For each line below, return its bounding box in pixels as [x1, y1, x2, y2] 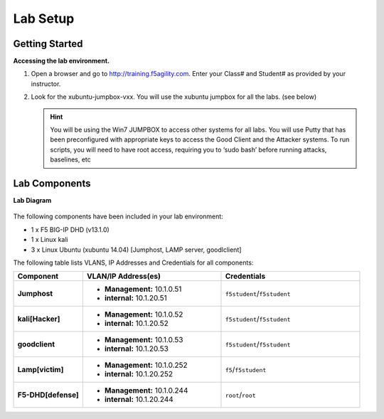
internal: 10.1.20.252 [104, 369, 174, 379]
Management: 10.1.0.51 [104, 285, 182, 295]
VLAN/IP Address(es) [86, 271, 161, 281]
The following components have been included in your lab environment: [13, 212, 223, 221]
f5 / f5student [225, 365, 267, 375]
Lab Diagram [13, 196, 52, 205]
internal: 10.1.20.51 [104, 293, 167, 303]
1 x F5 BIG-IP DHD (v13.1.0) [31, 225, 110, 234]
